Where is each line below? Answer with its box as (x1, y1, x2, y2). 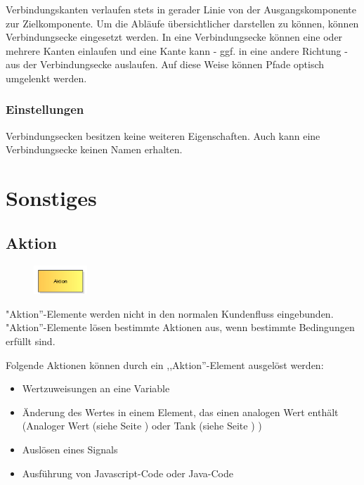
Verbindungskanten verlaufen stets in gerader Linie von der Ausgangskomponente (6, 2, 356, 16)
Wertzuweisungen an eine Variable (22, 381, 170, 396)
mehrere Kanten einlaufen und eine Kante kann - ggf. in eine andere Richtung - (6, 43, 348, 58)
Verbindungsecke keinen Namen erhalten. (6, 142, 183, 157)
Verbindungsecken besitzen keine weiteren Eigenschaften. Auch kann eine (6, 128, 320, 143)
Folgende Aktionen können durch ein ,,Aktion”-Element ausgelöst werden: (6, 357, 324, 372)
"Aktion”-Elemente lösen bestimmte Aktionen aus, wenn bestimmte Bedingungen (6, 320, 355, 335)
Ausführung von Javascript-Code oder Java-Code (22, 465, 233, 480)
